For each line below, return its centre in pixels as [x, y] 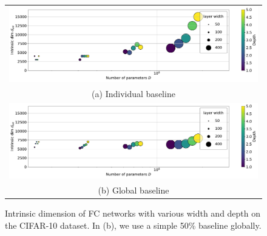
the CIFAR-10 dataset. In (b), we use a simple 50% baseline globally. [133, 225]
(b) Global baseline [133, 190]
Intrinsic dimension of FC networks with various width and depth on [133, 213]
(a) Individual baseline [133, 94]
